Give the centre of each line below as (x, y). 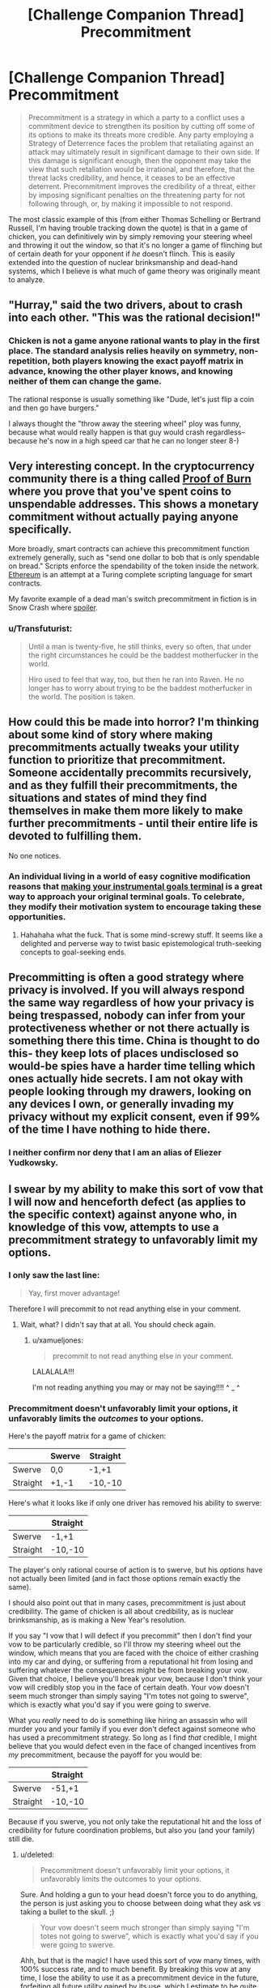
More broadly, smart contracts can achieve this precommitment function (129, 549)
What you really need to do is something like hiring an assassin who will (128, 1720)
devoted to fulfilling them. (75, 836)
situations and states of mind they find (108, 798)
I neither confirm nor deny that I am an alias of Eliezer (115, 1153)
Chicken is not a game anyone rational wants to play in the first (134, 341)
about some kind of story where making (110, 735)
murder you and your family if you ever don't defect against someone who (132, 1729)
